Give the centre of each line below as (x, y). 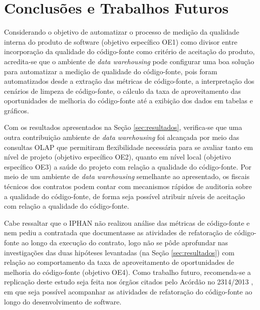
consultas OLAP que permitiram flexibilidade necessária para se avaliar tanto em (128, 147)
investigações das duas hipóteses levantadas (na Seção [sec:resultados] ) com (119, 252)
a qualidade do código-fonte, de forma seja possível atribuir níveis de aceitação (124, 196)
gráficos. (17, 110)
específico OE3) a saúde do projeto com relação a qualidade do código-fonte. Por (128, 166)
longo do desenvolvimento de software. (63, 301)
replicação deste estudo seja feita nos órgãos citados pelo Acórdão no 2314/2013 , (129, 282)
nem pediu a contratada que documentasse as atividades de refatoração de (118, 233)
